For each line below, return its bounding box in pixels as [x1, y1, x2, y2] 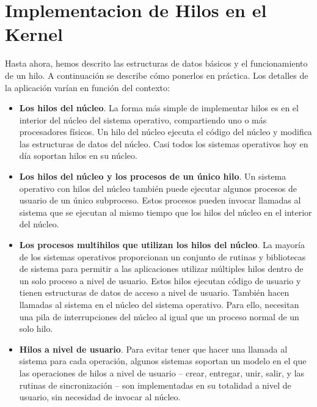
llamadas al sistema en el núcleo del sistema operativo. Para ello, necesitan [19, 298, 299, 310]
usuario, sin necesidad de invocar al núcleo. [19, 391, 181, 403]
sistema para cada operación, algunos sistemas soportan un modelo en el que [19, 354, 307, 367]
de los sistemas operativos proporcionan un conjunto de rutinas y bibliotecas [19, 250, 306, 263]
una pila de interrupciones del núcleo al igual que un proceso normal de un [19, 310, 299, 323]
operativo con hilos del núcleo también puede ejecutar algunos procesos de [19, 182, 297, 194]
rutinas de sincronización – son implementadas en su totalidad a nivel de [19, 378, 291, 391]
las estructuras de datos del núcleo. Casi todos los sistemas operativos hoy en [19, 137, 308, 150]
